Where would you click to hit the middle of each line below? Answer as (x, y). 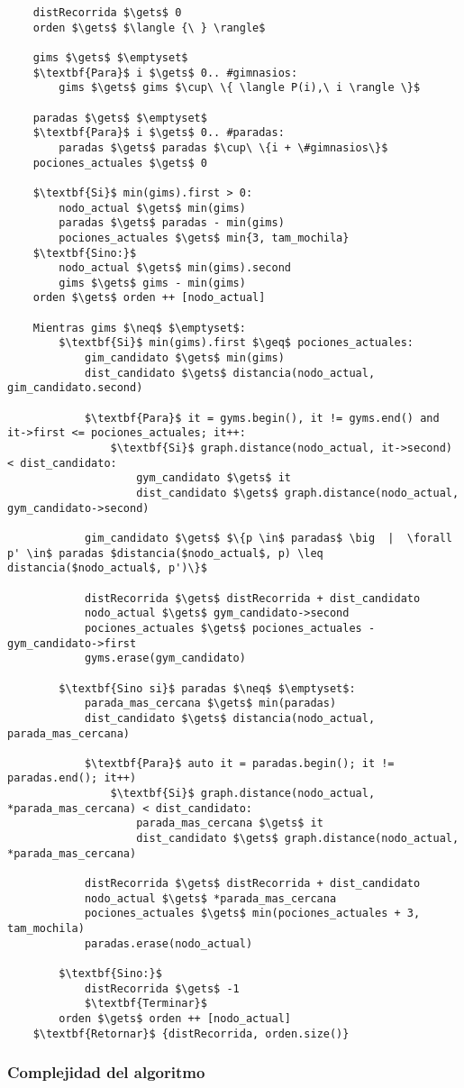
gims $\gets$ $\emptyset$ (110, 57)
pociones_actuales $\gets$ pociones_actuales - (230, 628)
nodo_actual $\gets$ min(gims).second (175, 268)
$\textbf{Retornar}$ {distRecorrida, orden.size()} (191, 1033)
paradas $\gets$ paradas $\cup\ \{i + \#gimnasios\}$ (223, 147)
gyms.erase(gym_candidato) (165, 658)
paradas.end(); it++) (72, 778)
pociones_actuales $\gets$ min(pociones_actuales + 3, (252, 914)
